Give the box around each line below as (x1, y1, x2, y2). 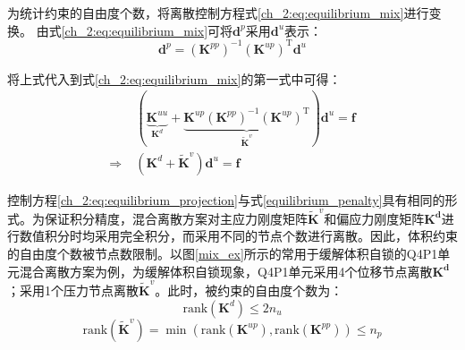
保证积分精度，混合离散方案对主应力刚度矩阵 (44, 209, 308, 227)
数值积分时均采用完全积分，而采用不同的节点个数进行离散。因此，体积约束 (19, 226, 458, 245)
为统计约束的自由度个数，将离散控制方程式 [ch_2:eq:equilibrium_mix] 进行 (7, 4, 429, 21)
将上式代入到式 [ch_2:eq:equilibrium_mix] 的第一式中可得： (7, 69, 342, 88)
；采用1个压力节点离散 (7, 280, 139, 299)
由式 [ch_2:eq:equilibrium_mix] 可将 (36, 21, 233, 39)
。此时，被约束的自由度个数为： (155, 280, 343, 299)
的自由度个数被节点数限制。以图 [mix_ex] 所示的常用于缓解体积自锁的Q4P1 (7, 244, 438, 263)
